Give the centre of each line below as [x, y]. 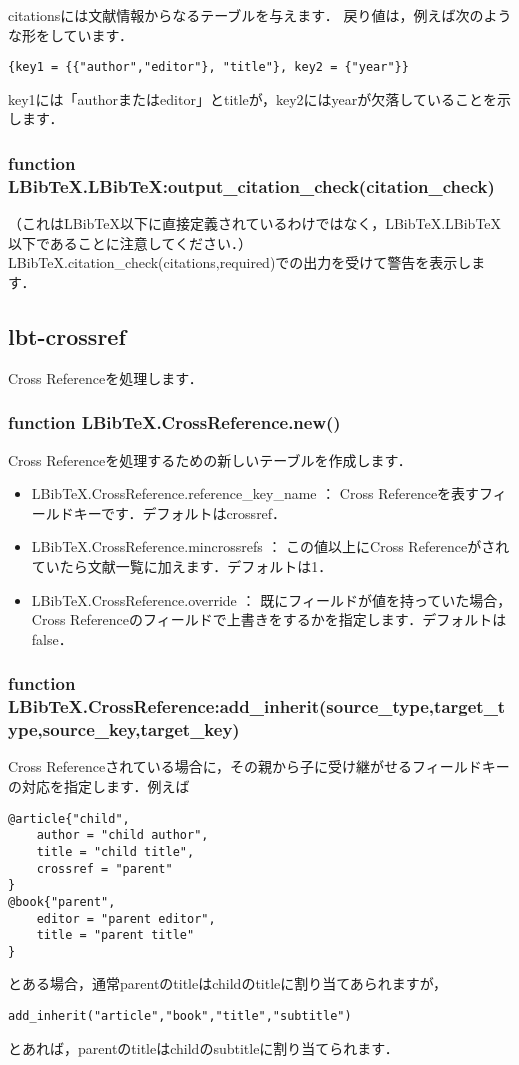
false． [52, 638]
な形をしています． [71, 34]
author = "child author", [122, 835]
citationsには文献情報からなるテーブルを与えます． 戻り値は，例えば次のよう [260, 15]
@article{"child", [69, 818]
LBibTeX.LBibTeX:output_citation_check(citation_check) [251, 185]
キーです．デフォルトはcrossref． [180, 512]
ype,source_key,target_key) [124, 729]
